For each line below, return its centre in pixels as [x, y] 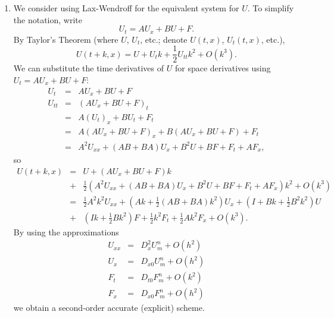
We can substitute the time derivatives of [89, 68]
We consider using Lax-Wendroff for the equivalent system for [126, 8]
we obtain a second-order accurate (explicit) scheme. [109, 308]
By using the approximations [66, 232]
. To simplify [271, 8]
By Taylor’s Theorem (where [66, 39]
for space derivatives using [223, 68]
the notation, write [48, 19]
